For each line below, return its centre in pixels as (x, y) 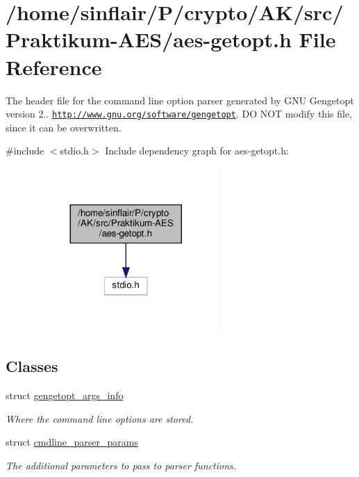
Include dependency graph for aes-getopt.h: (197, 151)
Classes (32, 366)
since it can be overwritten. (64, 127)
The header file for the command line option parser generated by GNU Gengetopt (180, 100)
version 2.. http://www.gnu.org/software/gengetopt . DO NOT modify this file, (179, 114)
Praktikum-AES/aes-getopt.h (149, 39)
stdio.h (74, 151)
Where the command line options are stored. (100, 418)
